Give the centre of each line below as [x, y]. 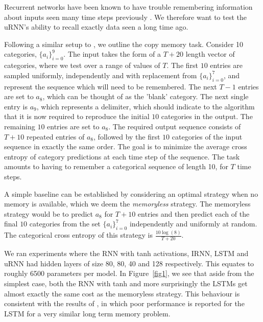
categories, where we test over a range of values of [82, 65]
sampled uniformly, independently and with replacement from [101, 75]
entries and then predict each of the [194, 213]
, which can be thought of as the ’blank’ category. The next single [146, 96]
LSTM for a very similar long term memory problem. [87, 313]
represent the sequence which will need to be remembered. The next [111, 86]
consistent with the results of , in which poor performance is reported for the [124, 303]
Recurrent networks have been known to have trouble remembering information [128, 7]
